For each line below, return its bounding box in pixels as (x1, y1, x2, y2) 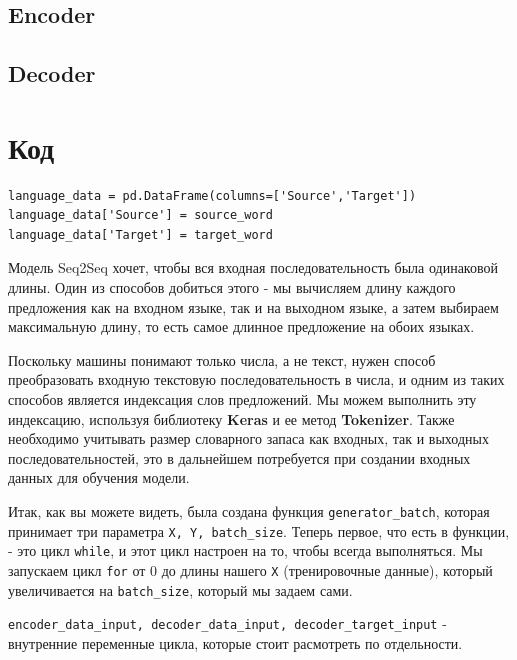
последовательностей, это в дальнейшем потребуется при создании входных (8, 447, 471, 468)
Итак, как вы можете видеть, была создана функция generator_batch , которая (8, 501, 490, 521)
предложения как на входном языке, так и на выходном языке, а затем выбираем (8, 296, 499, 317)
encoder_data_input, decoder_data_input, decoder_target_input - (8, 613, 447, 634)
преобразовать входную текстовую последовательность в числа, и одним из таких (8, 369, 505, 390)
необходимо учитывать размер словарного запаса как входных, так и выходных (8, 428, 489, 449)
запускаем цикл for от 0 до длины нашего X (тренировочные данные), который (8, 559, 493, 580)
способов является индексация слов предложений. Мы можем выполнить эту (8, 389, 477, 410)
